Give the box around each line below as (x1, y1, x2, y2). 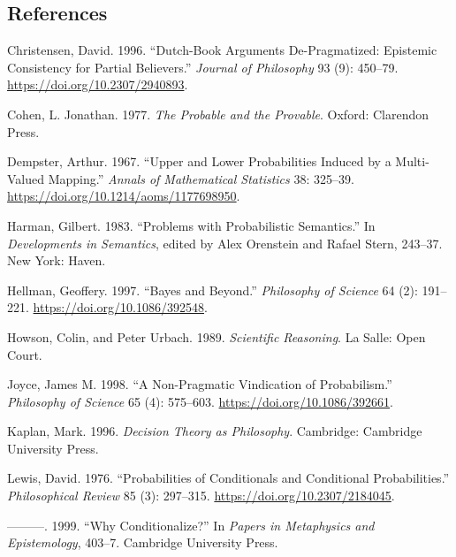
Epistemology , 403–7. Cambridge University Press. (7, 533, 278, 552)
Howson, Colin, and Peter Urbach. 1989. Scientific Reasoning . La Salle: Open (7, 327, 426, 346)
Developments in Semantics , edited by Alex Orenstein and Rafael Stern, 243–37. (7, 233, 443, 252)
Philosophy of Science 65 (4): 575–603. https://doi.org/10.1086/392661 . (7, 392, 393, 410)
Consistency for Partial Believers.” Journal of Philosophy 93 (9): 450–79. (7, 57, 399, 76)
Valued (7, 169, 45, 187)
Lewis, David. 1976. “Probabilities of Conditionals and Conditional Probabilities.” (7, 469, 450, 487)
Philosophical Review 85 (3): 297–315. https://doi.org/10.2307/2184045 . (7, 486, 395, 505)
